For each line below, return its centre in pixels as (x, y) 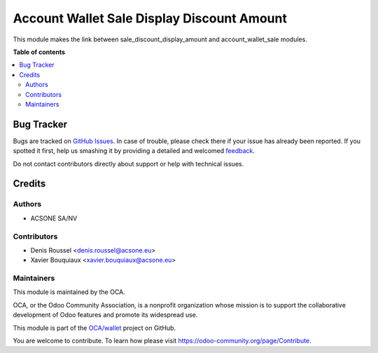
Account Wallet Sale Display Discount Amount (150, 18)
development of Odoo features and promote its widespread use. (105, 315)
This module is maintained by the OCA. (69, 292)
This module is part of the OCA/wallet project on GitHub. (94, 328)
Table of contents (39, 52)
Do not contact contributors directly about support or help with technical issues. (128, 164)
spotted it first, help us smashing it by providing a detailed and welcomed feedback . (134, 151)
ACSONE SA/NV (54, 218)
